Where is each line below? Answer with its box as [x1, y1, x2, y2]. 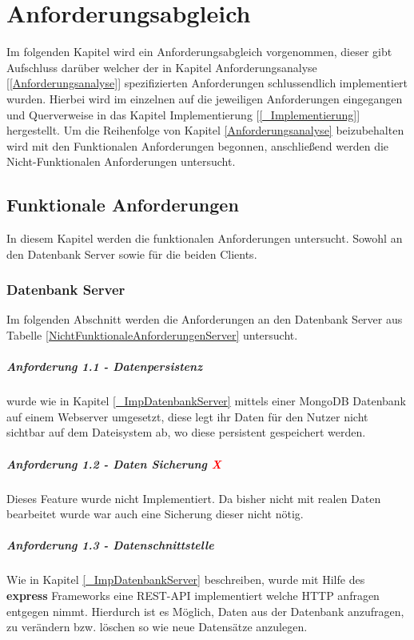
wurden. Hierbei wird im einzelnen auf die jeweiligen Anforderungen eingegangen [6, 90, 403, 107]
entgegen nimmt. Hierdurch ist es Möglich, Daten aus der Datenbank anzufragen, [6, 602, 404, 619]
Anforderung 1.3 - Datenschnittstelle [6, 537, 214, 553]
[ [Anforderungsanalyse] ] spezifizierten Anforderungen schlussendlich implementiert [6, 74, 408, 91]
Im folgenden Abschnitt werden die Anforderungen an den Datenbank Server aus [6, 311, 403, 328]
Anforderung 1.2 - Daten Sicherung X [6, 455, 221, 472]
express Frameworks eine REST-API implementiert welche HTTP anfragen [6, 586, 380, 603]
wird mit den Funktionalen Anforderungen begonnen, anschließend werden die [6, 137, 389, 154]
